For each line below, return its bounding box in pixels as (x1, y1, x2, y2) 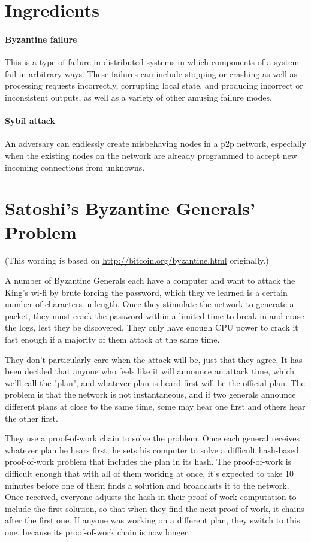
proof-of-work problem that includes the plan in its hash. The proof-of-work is (5, 455, 292, 468)
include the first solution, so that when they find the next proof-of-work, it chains (5, 502, 304, 514)
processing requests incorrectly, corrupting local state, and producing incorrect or (5, 79, 303, 92)
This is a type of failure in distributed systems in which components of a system (5, 56, 300, 68)
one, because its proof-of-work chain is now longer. (5, 525, 191, 538)
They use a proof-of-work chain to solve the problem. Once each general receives (5, 432, 300, 444)
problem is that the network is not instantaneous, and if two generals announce (5, 388, 296, 401)
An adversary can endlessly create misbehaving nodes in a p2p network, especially (5, 137, 307, 150)
